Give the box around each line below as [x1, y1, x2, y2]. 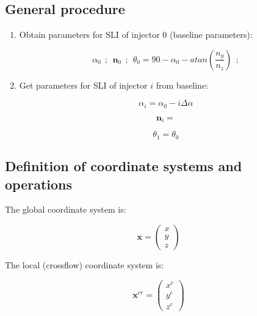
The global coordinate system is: [5, 203, 126, 216]
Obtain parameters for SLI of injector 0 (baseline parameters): [19, 28, 253, 41]
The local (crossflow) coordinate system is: [5, 258, 164, 271]
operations [5, 174, 73, 193]
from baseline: [156, 78, 209, 91]
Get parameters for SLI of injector [19, 78, 148, 91]
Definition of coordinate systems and [5, 156, 242, 175]
